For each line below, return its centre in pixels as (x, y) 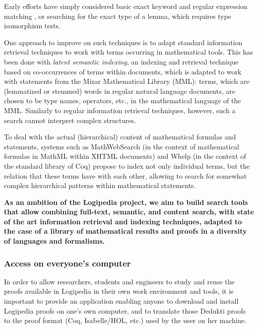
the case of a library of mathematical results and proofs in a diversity (126, 231)
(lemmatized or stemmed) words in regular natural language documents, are (120, 91)
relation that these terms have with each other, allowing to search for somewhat (126, 175)
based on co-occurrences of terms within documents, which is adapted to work (123, 71)
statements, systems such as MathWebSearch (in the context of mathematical (122, 146)
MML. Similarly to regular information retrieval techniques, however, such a (120, 110)
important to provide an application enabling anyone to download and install (121, 301)
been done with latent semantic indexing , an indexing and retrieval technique (121, 61)
